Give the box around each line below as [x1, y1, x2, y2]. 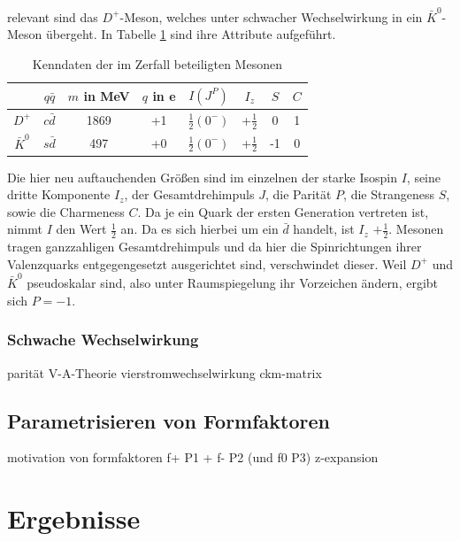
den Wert [56, 220, 107, 238]
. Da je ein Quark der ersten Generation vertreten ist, [137, 202, 429, 220]
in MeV [83, 86, 130, 104]
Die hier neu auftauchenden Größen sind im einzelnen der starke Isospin [7, 167, 397, 186]
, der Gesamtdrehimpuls [124, 185, 255, 204]
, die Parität [264, 185, 332, 204]
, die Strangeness [343, 185, 434, 204]
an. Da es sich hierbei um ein [120, 220, 279, 238]
